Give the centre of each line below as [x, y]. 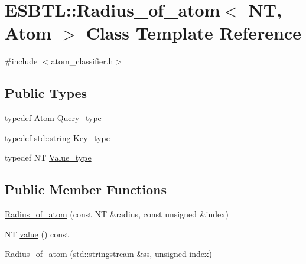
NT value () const [37, 234]
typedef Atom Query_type [53, 118]
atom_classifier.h [82, 61]
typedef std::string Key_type [57, 137]
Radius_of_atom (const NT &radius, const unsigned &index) [117, 214]
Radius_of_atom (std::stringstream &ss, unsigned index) [108, 254]
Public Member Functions [86, 189]
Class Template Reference [193, 33]
